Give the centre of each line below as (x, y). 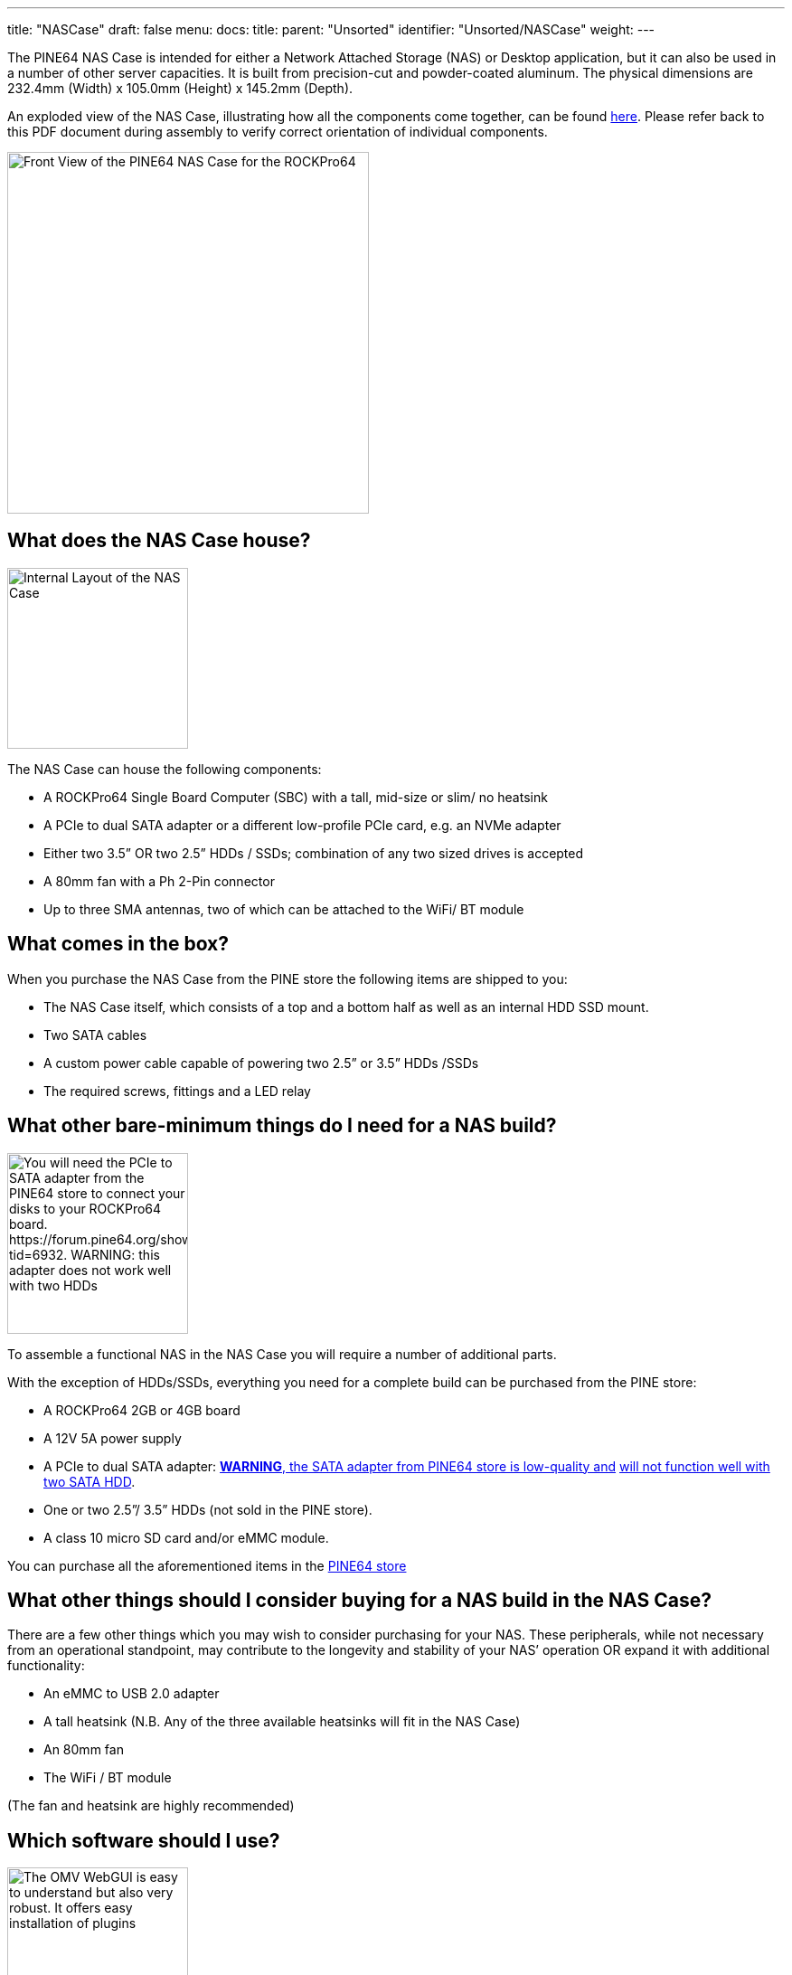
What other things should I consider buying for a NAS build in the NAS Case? (359, 1600)
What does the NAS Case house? (159, 541)
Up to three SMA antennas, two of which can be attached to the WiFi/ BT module (284, 909)
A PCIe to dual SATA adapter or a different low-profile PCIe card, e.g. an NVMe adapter (302, 825)
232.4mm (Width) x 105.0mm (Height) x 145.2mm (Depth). (180, 88)
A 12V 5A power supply (113, 1438)
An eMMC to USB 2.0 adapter (132, 1694)
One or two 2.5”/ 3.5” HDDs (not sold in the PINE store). (208, 1509)
